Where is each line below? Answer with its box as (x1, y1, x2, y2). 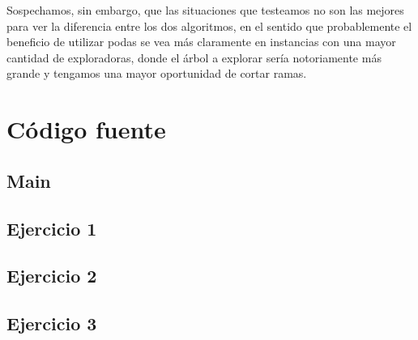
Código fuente (6, 113, 166, 146)
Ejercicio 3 (6, 311, 97, 336)
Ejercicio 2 (6, 263, 97, 288)
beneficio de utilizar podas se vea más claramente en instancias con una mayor (6, 33, 396, 50)
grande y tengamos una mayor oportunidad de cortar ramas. (6, 65, 307, 82)
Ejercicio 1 (6, 215, 97, 240)
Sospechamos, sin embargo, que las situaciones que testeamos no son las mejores (6, 2, 404, 18)
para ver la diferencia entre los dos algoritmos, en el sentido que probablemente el (6, 17, 412, 34)
